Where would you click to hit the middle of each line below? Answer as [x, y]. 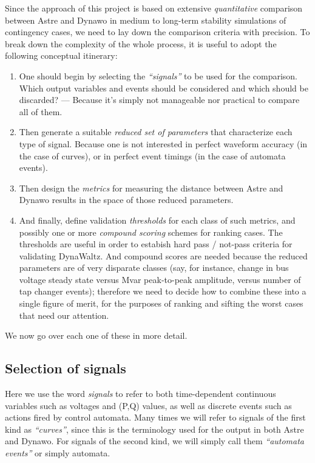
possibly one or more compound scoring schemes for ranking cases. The [151, 232]
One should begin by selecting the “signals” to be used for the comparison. [158, 75]
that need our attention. [64, 315]
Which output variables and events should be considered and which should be [164, 88]
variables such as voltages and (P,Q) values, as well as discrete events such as [148, 405]
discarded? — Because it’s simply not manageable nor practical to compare [159, 100]
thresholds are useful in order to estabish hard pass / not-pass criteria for [156, 244]
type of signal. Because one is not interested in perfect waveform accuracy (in [163, 143]
